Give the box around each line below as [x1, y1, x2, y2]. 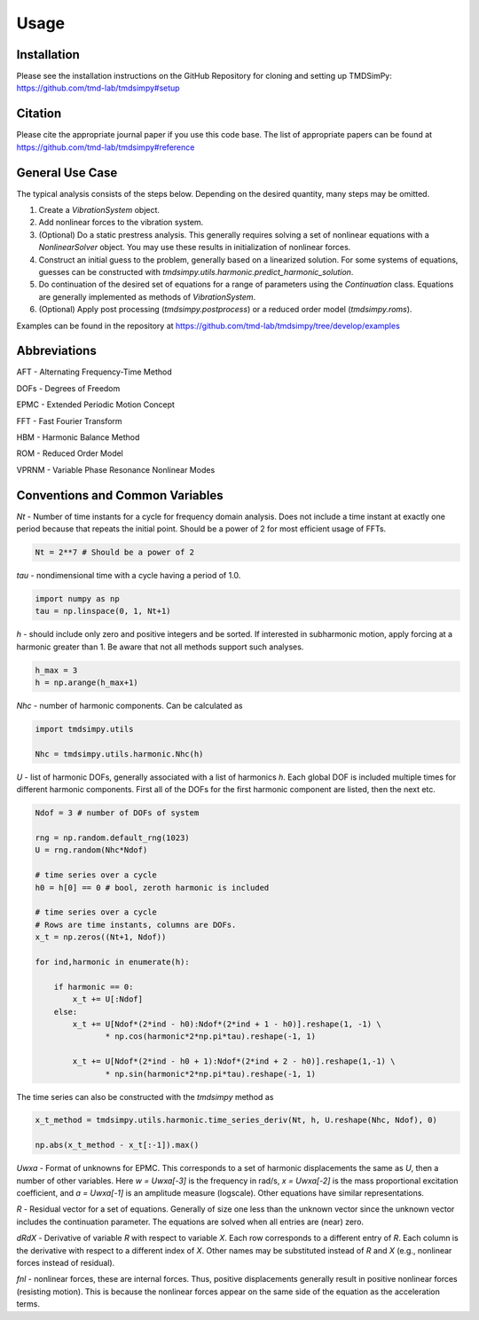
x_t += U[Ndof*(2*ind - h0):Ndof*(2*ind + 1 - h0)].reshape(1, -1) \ [72, 1018, 381, 1029]
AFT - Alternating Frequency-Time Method [16, 366, 172, 377]
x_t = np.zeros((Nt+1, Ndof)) [35, 932, 167, 942]
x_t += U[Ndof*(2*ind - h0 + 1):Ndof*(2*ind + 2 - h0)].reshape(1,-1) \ [72, 1057, 396, 1066]
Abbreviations [16, 343, 97, 358]
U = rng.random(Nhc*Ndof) [35, 845, 148, 855]
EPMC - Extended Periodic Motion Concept [16, 399, 175, 410]
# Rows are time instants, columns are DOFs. [35, 919, 237, 930]
